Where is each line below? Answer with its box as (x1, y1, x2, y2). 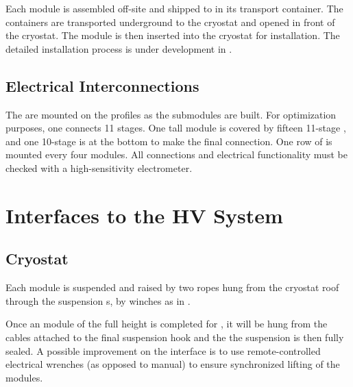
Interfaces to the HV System (5, 201, 283, 229)
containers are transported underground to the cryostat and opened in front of (5, 14, 335, 29)
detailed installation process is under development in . (5, 41, 232, 55)
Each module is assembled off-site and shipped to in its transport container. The (5, 1, 343, 15)
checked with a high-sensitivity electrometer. (5, 160, 193, 175)
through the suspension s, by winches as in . (5, 293, 191, 308)
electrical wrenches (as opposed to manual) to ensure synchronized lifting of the (5, 357, 340, 371)
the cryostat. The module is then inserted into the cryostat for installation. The (5, 28, 340, 42)
